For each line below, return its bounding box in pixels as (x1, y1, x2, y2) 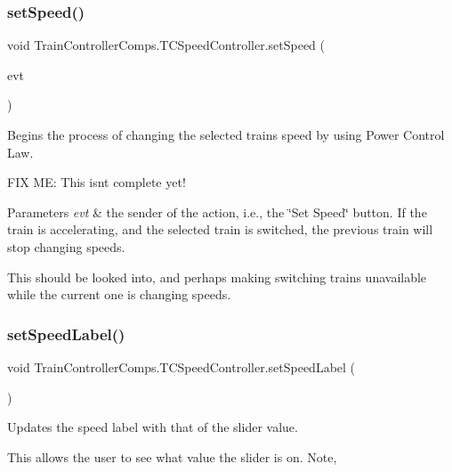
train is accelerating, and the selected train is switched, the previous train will (7, 220, 433, 239)
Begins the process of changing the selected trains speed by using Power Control (7, 126, 445, 143)
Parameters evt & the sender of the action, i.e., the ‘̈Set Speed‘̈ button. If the (7, 202, 427, 221)
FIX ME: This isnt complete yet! (7, 173, 186, 191)
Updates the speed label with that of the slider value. (7, 418, 298, 436)
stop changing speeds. (7, 237, 125, 256)
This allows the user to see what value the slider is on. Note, (7, 447, 337, 466)
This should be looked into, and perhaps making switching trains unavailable (7, 267, 427, 286)
